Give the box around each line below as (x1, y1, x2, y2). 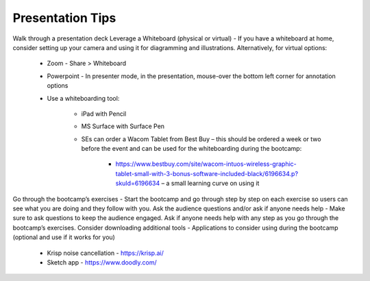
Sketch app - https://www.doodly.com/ (47, 258, 157, 267)
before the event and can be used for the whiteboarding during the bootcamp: (81, 145, 302, 153)
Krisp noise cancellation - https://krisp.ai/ (47, 249, 164, 257)
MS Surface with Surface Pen (81, 122, 164, 130)
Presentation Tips (12, 10, 116, 25)
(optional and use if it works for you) (12, 233, 116, 241)
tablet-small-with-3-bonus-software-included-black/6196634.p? (115, 169, 298, 178)
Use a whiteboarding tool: (47, 94, 120, 102)
